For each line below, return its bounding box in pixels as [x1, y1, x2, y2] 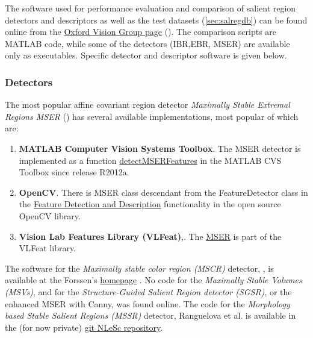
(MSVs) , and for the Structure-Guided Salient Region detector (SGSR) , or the [5, 285, 292, 298]
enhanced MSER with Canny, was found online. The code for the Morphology [5, 297, 290, 310]
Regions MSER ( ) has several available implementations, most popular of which [5, 110, 299, 122]
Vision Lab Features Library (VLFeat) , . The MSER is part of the [19, 230, 282, 242]
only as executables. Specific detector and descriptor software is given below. [5, 49, 287, 61]
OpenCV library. [19, 209, 81, 222]
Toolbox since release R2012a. [19, 166, 129, 178]
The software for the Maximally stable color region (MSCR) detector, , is [5, 261, 274, 274]
